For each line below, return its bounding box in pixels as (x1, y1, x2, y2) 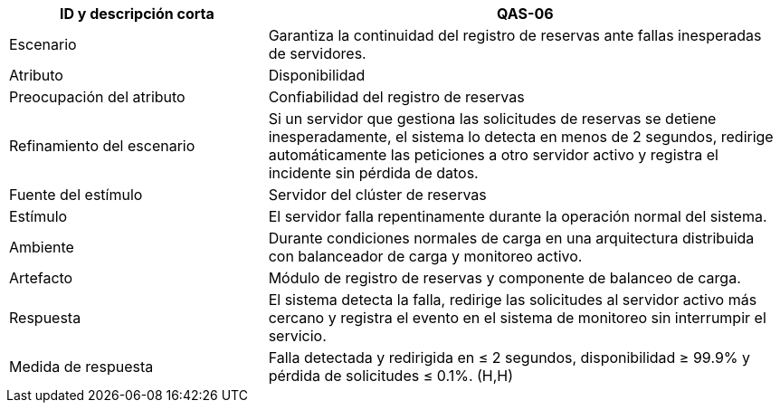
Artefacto (9, 269, 73, 287)
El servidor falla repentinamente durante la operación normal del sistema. (268, 207, 767, 225)
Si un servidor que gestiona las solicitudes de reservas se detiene (268, 110, 717, 128)
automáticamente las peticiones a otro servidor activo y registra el (268, 146, 718, 164)
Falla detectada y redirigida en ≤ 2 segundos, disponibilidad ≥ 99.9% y (268, 348, 751, 367)
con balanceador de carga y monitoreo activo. (268, 247, 583, 265)
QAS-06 (497, 5, 554, 23)
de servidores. (268, 44, 366, 62)
